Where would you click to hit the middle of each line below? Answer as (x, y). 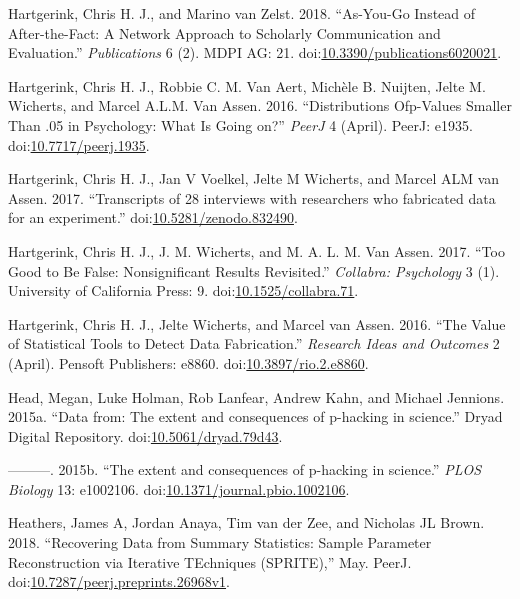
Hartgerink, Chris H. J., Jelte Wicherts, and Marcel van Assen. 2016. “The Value (257, 323)
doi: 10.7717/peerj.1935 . (79, 144)
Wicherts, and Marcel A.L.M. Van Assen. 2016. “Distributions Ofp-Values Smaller (260, 105)
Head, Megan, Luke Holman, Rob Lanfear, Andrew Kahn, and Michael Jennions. (256, 396)
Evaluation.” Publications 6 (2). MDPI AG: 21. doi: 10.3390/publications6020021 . (255, 52)
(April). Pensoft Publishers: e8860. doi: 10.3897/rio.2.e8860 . (188, 362)
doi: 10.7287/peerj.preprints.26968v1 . (119, 581)
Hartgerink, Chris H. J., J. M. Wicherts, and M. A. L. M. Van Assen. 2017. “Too (256, 250)
